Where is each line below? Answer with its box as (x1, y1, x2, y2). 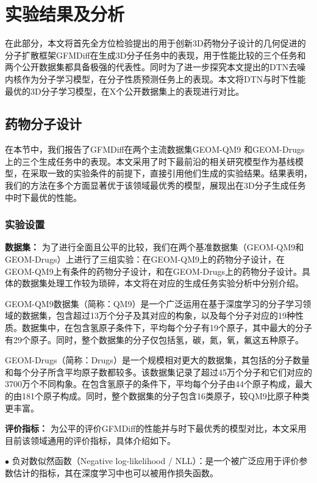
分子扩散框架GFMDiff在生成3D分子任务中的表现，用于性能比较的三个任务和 (5, 48, 306, 61)
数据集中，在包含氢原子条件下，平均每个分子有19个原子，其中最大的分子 (21, 321, 312, 334)
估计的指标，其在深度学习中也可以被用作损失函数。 (13, 466, 218, 479)
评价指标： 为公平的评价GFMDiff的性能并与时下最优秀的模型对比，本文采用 (5, 422, 307, 435)
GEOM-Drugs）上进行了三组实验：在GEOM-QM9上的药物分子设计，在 (5, 253, 285, 266)
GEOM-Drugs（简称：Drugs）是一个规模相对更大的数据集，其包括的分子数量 (5, 354, 310, 366)
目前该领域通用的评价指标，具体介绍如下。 (5, 434, 176, 446)
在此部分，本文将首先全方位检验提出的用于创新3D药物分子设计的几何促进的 (5, 37, 306, 49)
